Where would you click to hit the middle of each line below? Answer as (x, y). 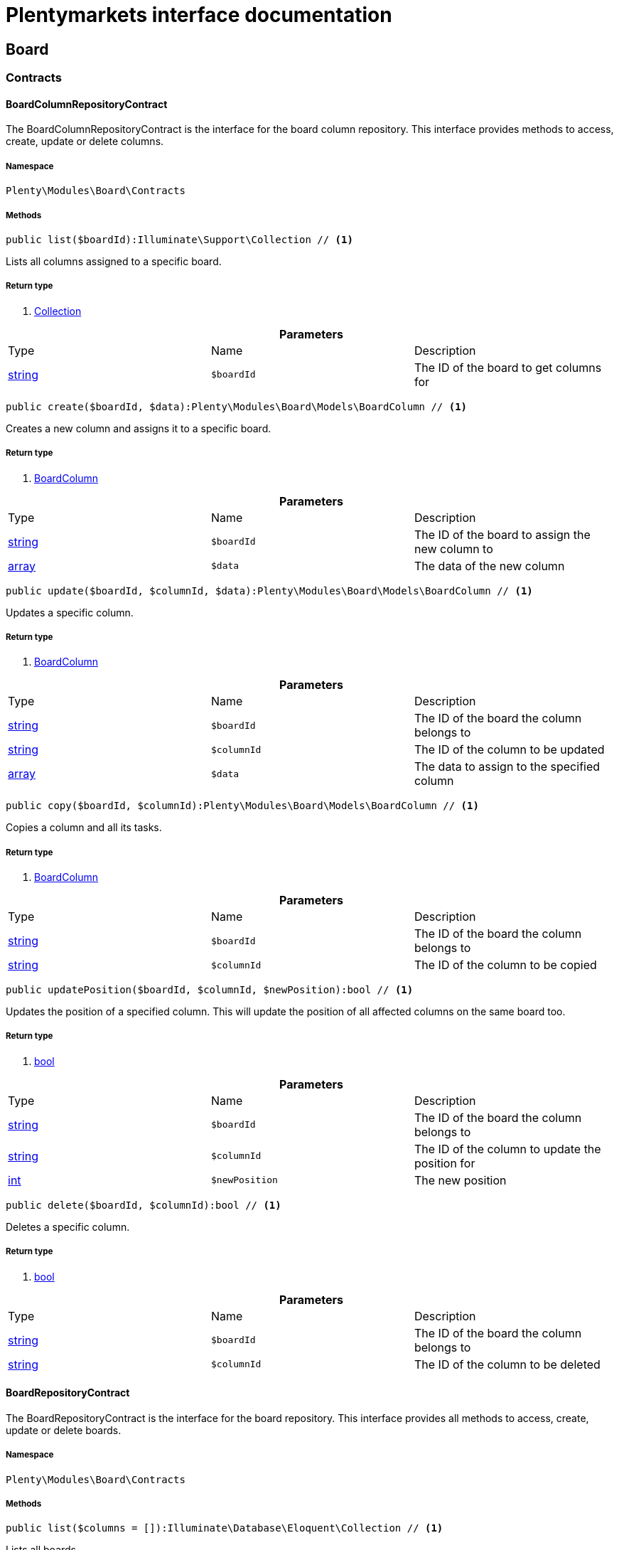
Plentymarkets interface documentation (199, 15)
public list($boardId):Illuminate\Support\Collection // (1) (179, 239)
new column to (453, 549)
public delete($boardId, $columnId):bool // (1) (144, 1205)
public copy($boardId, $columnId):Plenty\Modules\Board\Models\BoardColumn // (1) (242, 806)
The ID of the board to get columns (508, 367)
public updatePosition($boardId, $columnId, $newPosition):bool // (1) (210, 990)
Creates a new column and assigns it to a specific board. (139, 428)
